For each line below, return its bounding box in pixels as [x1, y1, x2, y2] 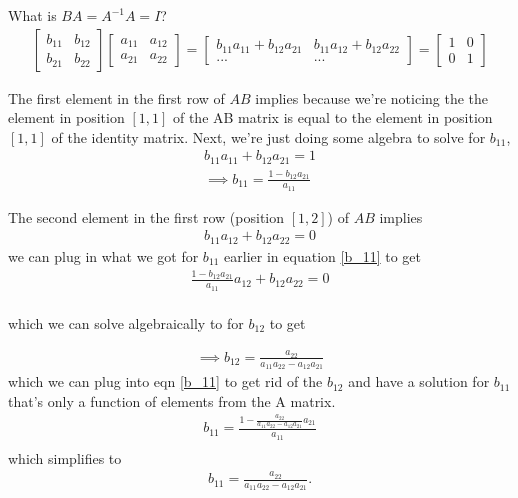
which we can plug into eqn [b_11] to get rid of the [8, 371, 323, 392]
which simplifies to [8, 447, 122, 468]
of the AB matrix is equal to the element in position [172, 107, 493, 128]
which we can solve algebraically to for [8, 312, 244, 333]
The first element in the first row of [8, 87, 225, 108]
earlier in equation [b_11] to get [224, 245, 421, 266]
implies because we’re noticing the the [255, 87, 489, 108]
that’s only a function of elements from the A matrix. [8, 390, 336, 411]
